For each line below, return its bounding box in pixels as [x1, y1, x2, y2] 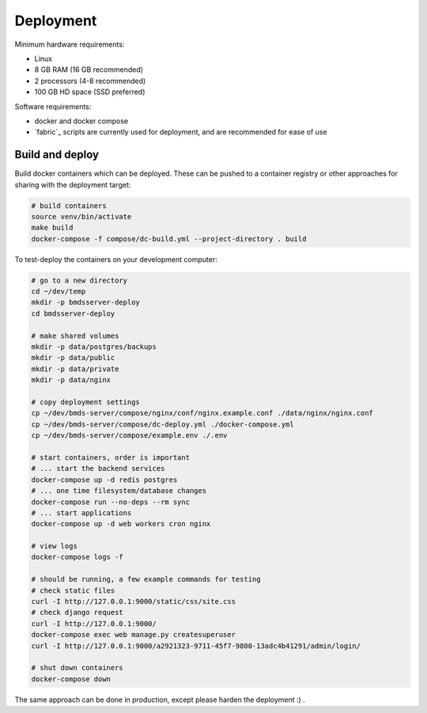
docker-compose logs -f [31, 552, 124, 562]
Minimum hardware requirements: [14, 40, 125, 49]
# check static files [31, 586, 115, 595]
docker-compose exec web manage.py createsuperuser [31, 630, 236, 639]
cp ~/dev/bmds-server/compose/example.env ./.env [31, 431, 228, 440]
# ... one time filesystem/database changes [31, 487, 207, 495]
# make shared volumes [31, 331, 119, 340]
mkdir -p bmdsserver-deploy [31, 298, 140, 307]
